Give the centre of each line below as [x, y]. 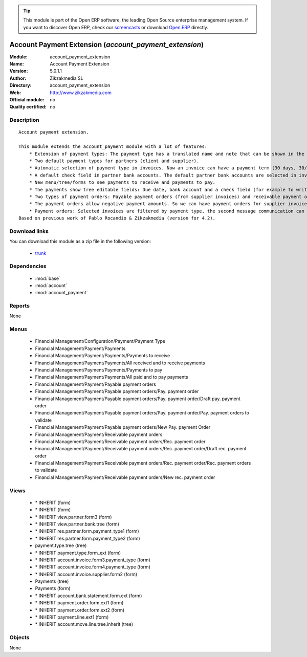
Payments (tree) [52, 581]
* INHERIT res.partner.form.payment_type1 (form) [87, 531]
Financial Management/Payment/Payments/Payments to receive [103, 356]
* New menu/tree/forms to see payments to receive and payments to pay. [122, 182]
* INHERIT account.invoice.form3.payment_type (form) [93, 560]
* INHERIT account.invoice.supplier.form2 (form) [86, 574]
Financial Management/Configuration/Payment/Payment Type [100, 341]
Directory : [20, 85]
